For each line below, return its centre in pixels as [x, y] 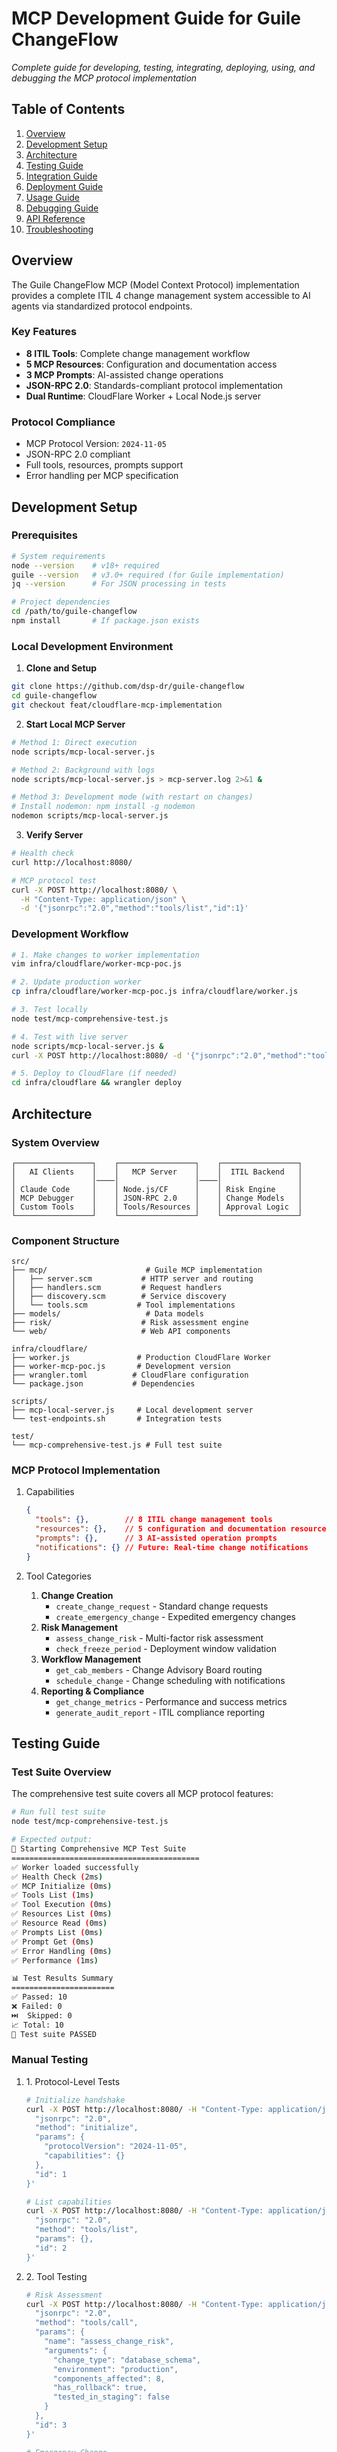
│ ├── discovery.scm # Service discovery [119, 1297]
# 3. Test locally [49, 1010]
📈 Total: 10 [37, 2025]
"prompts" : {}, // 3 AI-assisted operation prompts [156, 1538]
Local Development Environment [92, 646]
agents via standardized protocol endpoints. [102, 306]
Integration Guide [61, 176]
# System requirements [58, 556]
